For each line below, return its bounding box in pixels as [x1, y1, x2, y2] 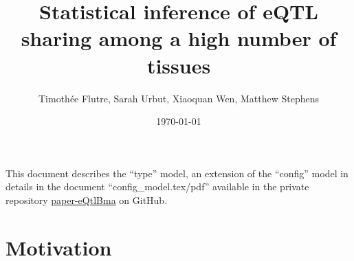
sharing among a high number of [21, 24, 337, 52]
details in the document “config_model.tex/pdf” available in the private [5, 179, 309, 194]
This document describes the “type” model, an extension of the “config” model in [5, 166, 349, 180]
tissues [146, 51, 211, 79]
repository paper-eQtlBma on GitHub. [5, 192, 168, 207]
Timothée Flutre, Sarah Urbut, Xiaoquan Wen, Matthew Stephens [38, 91, 319, 105]
